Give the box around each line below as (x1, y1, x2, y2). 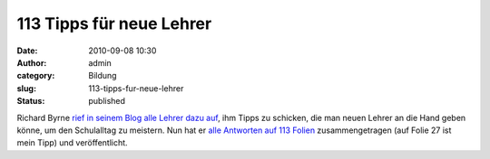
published (88, 96, 126, 107)
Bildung (88, 70, 117, 81)
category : (16, 70, 55, 81)
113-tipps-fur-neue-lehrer (88, 82, 184, 94)
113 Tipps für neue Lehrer (16, 14, 212, 33)
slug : (16, 82, 36, 94)
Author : (16, 57, 47, 68)
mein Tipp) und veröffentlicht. (16, 137, 128, 148)
